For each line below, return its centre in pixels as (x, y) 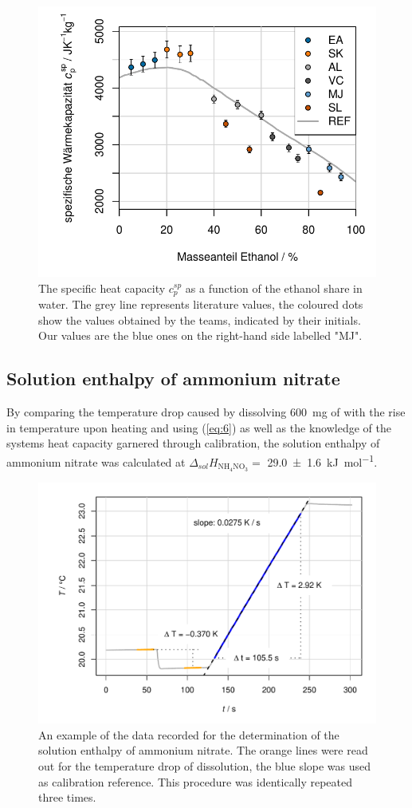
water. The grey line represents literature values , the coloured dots (201, 304)
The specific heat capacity (102, 288)
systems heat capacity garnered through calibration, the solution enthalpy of (193, 443)
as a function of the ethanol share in (274, 288)
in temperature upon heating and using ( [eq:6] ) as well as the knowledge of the (199, 427)
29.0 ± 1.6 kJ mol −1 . (322, 461)
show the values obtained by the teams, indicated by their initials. (200, 319)
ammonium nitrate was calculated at (96, 461)
